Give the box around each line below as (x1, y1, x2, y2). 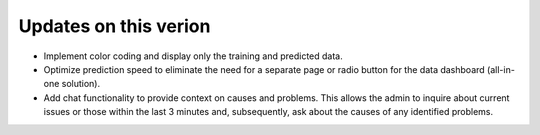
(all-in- (486, 63, 515, 75)
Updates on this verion (18, 15, 211, 37)
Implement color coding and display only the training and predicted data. (43, 50, 344, 62)
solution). (61, 78, 100, 90)
